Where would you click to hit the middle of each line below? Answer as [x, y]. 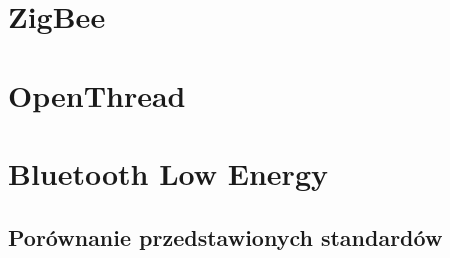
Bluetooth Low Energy [168, 172]
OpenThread [97, 94]
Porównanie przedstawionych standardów [225, 236]
